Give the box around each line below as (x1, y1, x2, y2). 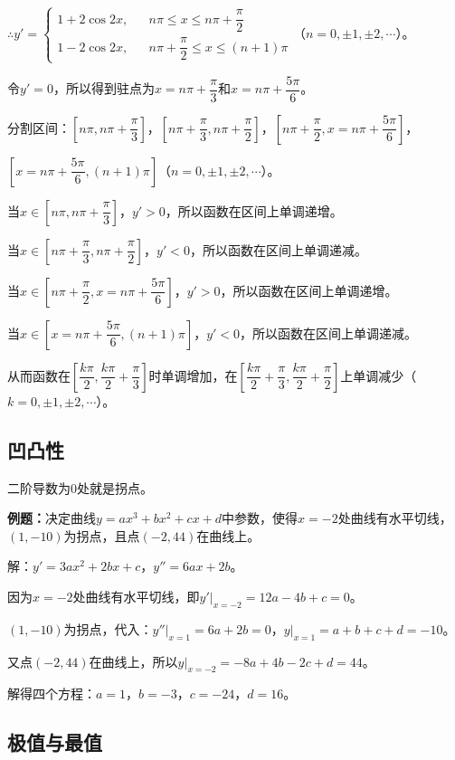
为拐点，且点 (63, 526, 140, 545)
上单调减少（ (340, 366, 417, 385)
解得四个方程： (7, 684, 96, 703)
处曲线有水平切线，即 (72, 586, 200, 605)
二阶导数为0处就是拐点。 (7, 478, 153, 497)
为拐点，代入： (63, 619, 153, 638)
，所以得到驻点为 (52, 79, 155, 98)
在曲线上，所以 (89, 651, 178, 670)
